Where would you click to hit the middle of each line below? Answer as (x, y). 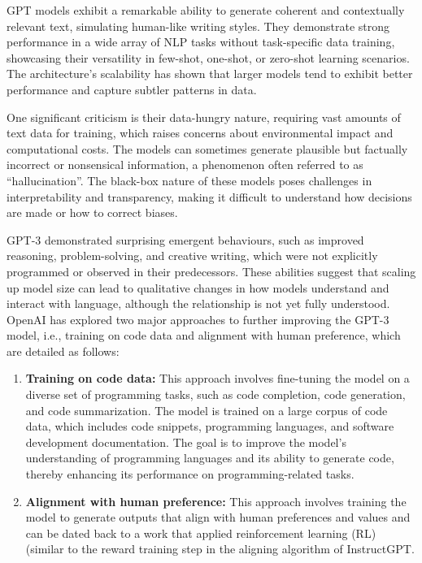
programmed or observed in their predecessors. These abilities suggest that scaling (211, 271)
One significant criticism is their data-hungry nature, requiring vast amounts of (204, 117)
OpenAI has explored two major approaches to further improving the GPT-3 (198, 319)
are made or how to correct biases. (92, 212)
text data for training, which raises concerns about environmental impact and (200, 133)
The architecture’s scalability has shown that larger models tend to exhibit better (210, 74)
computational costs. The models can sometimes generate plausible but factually (207, 148)
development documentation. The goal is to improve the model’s (186, 442)
